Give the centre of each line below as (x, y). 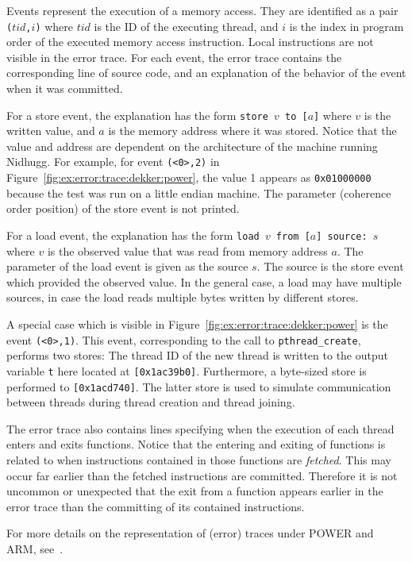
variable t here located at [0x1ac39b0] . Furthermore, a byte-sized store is (187, 370)
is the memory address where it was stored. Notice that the (252, 131)
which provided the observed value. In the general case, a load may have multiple (204, 281)
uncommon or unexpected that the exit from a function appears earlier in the (195, 491)
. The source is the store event (330, 266)
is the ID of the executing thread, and (186, 26)
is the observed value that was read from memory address (187, 250)
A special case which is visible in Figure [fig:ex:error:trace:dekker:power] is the (197, 324)
